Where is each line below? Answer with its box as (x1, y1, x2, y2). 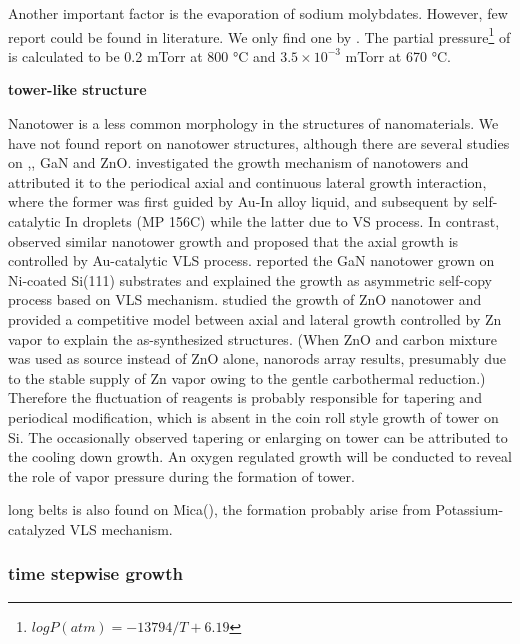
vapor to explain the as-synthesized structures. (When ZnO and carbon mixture (8, 328, 498, 349)
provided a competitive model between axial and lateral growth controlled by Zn (8, 308, 502, 329)
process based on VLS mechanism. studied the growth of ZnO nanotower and (8, 289, 482, 310)
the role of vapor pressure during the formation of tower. (8, 465, 355, 486)
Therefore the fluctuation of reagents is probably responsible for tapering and (8, 387, 482, 408)
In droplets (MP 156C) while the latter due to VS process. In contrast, (65, 211, 500, 231)
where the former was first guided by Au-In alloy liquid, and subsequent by (8, 191, 469, 212)
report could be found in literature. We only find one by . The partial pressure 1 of (8, 23, 511, 47)
